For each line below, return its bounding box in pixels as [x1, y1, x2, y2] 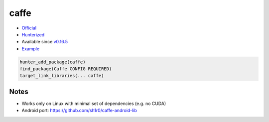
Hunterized [21, 31, 45, 37]
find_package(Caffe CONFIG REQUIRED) [19, 66, 112, 72]
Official [21, 25, 37, 31]
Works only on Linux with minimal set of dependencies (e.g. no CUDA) [21, 100, 166, 107]
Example [21, 45, 40, 52]
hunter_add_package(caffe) [19, 59, 86, 65]
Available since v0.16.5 [21, 39, 68, 45]
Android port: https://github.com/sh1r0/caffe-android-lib [21, 108, 137, 114]
